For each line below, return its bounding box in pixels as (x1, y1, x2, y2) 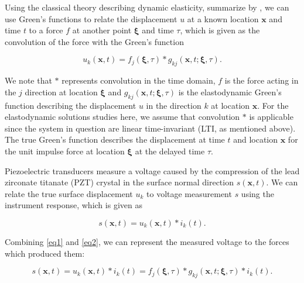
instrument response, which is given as (5, 199, 142, 211)
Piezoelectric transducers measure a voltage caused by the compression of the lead (5, 164, 300, 177)
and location (233, 133, 278, 146)
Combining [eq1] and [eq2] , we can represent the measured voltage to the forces (5, 235, 289, 247)
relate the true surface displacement (5, 187, 133, 199)
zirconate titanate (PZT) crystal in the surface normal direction (5, 176, 234, 188)
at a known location (187, 12, 259, 25)
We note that (5, 74, 52, 87)
